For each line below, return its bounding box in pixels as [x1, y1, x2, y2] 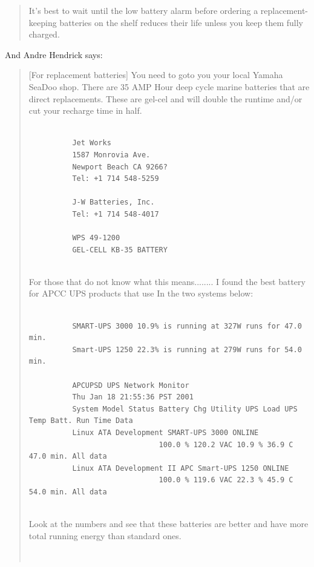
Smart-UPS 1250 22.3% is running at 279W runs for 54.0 [72, 345, 302, 354]
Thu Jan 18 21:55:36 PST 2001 [72, 393, 194, 402]
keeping [28, 16, 57, 28]
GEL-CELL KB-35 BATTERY [72, 245, 168, 254]
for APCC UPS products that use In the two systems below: [28, 287, 253, 300]
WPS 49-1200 [72, 234, 120, 243]
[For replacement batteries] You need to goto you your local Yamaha [28, 68, 283, 81]
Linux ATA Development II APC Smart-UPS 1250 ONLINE [72, 464, 289, 473]
